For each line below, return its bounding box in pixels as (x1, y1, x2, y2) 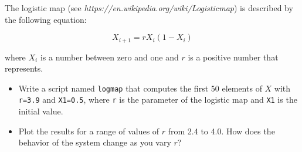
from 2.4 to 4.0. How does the (168, 124, 275, 137)
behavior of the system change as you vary (18, 136, 171, 148)
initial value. (18, 105, 63, 117)
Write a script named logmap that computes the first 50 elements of (18, 82, 262, 94)
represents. (5, 62, 43, 75)
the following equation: (5, 13, 87, 25)
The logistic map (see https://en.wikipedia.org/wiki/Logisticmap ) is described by (5, 2, 293, 13)
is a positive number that (188, 50, 279, 63)
